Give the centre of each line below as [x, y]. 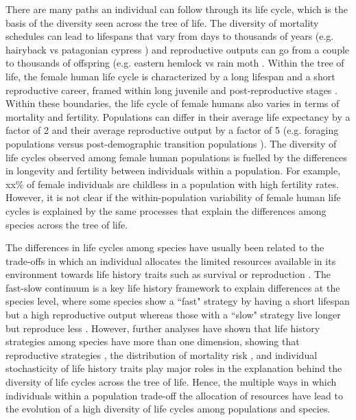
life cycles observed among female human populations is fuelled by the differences [176, 157]
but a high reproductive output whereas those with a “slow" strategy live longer [173, 315]
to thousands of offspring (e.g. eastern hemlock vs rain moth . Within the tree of [175, 63]
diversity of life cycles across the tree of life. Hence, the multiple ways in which [171, 382]
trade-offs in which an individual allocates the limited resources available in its [171, 260]
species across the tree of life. [67, 224]
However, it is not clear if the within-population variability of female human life [173, 197]
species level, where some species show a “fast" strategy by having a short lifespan [178, 301]
